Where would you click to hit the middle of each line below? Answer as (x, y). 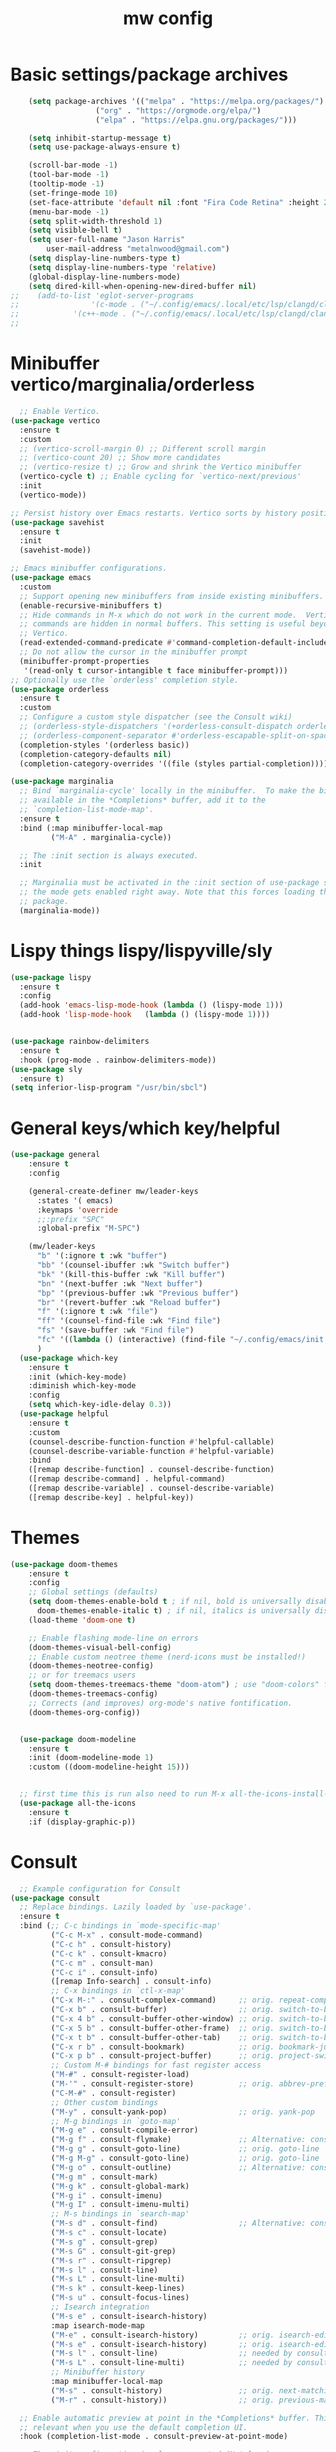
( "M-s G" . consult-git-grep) (113, 2251)
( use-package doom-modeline (78, 1739)
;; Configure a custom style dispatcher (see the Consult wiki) (156, 717)
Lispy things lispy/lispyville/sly (141, 950)
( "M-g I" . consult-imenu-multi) (120, 2205)
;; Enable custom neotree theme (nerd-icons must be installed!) (167, 1657)
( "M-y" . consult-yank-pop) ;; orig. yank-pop (182, 2112)
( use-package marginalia (62, 782)
